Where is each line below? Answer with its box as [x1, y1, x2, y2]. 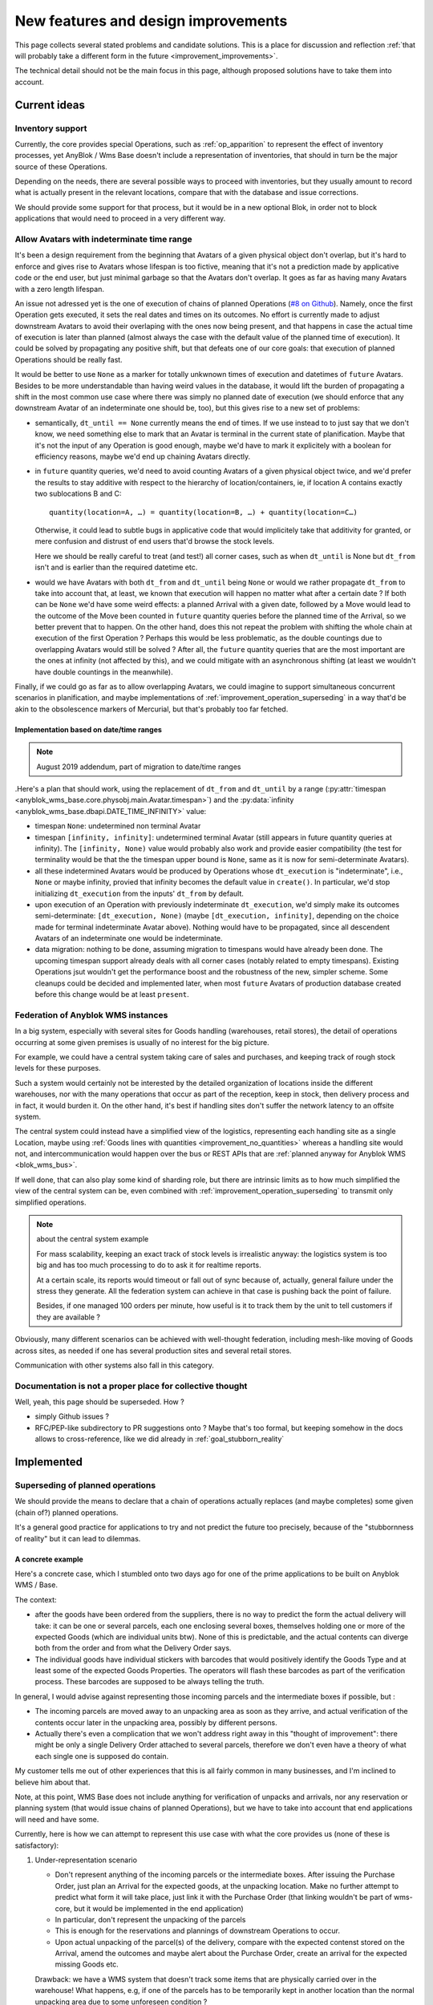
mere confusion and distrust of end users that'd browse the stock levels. [34, 537, 275, 546]
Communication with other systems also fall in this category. [14, 1360, 214, 1370]
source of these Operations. [14, 161, 107, 172]
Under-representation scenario [34, 1855, 138, 1865]
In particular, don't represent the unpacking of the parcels [55, 1914, 246, 1924]
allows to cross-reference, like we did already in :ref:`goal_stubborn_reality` [34, 1434, 285, 1444]
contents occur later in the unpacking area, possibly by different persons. [34, 1717, 277, 1728]
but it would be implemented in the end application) [73, 1903, 244, 1913]
